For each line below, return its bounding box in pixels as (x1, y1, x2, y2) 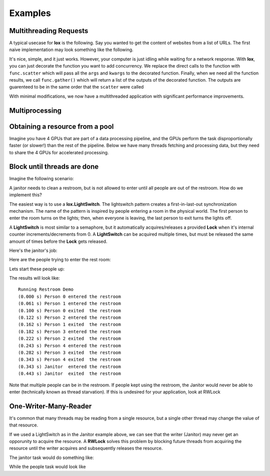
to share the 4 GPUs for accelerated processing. (9, 149, 109, 155)
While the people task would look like (9, 463, 86, 470)
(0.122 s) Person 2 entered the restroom (18, 315, 121, 320)
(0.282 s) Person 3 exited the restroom (18, 350, 121, 355)
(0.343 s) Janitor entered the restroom (18, 363, 121, 369)
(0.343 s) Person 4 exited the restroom (18, 357, 121, 362)
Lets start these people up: (9, 266, 65, 272)
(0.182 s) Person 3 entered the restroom (18, 328, 121, 334)
